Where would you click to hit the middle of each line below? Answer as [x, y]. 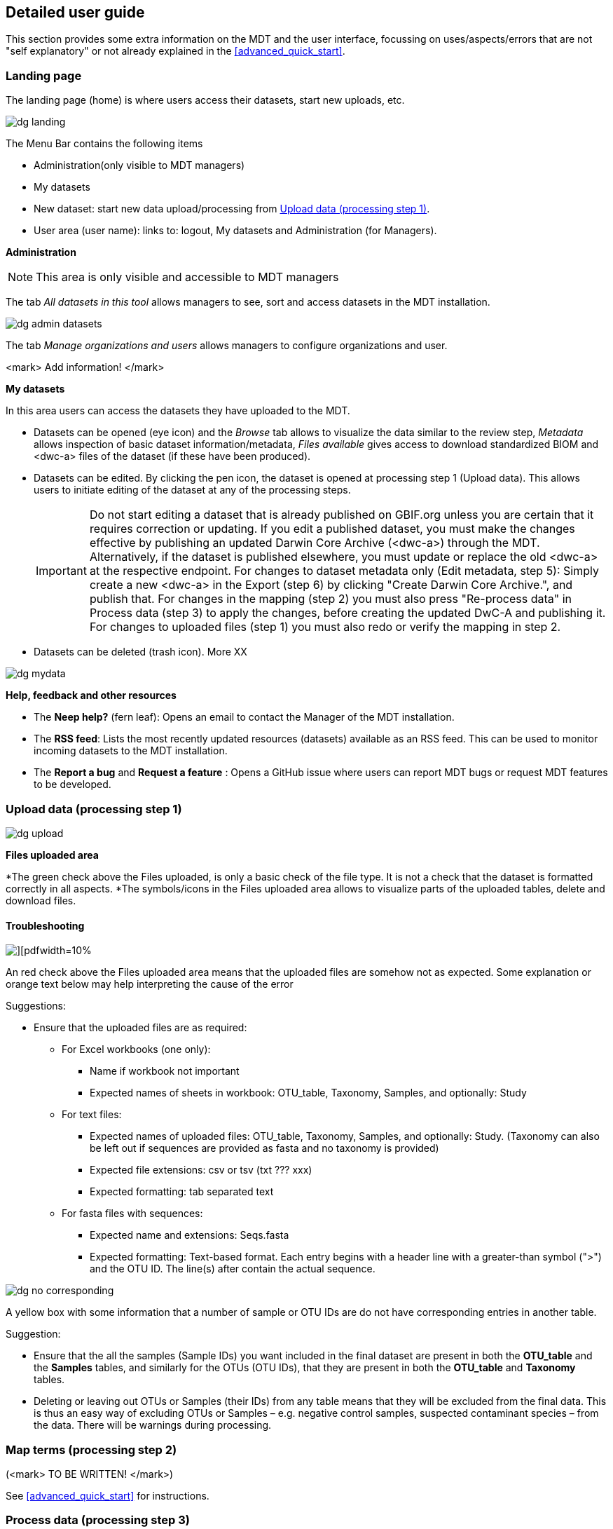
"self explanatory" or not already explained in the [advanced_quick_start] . [175, 51]
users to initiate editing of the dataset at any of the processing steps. [192, 490]
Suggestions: [36, 1006]
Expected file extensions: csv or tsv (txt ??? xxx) [201, 1170]
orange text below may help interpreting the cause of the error [150, 984]
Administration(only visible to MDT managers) [139, 165]
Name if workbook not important [165, 1071]
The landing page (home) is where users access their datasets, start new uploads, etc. [205, 100]
